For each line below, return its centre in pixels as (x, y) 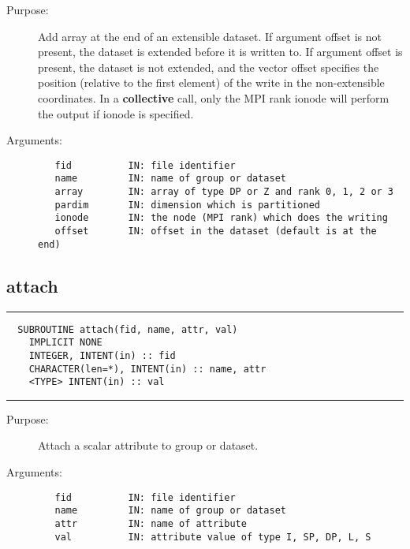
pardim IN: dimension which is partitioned (187, 205)
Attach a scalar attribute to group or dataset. (148, 445)
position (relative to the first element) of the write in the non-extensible (211, 82)
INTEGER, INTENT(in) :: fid (102, 355)
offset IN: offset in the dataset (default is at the (216, 232)
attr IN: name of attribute (151, 523)
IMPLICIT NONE (65, 343)
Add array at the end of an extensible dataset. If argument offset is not (210, 36)
